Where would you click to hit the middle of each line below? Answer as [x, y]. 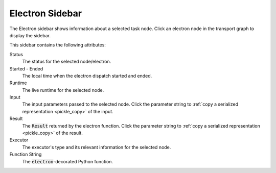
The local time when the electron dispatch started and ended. [87, 76]
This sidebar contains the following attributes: [57, 45]
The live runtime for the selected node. [63, 90]
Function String [26, 154]
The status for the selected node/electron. [67, 62]
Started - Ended [26, 68]
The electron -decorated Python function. [68, 161]
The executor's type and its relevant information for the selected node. [97, 147]
